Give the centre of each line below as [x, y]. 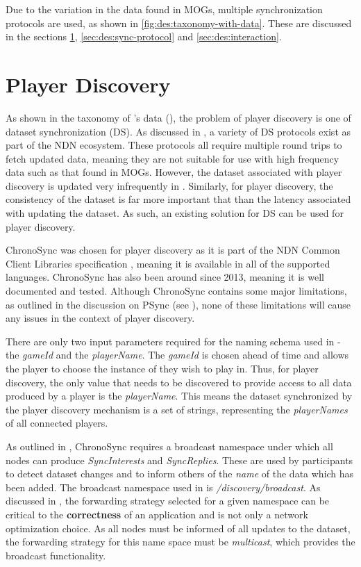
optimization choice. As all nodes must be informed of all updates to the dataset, [178, 528]
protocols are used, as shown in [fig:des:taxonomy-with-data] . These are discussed [179, 23]
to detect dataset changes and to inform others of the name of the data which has [180, 474]
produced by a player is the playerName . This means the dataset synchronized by [179, 396]
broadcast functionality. [56, 555]
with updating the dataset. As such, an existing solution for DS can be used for [175, 213]
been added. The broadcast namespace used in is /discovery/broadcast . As [163, 487]
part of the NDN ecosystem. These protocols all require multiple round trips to [174, 145]
